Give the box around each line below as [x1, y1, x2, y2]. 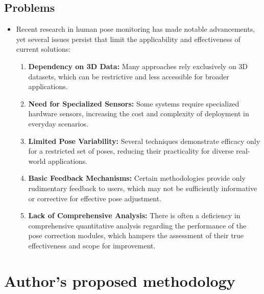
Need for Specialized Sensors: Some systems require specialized [28, 98, 239, 109]
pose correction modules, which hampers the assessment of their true [28, 230, 244, 241]
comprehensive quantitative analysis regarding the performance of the [28, 220, 247, 230]
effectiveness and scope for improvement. [28, 240, 156, 250]
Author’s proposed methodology [4, 270, 235, 291]
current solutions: [16, 44, 71, 54]
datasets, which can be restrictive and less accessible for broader [28, 71, 229, 81]
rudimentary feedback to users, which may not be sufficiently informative [28, 182, 257, 193]
